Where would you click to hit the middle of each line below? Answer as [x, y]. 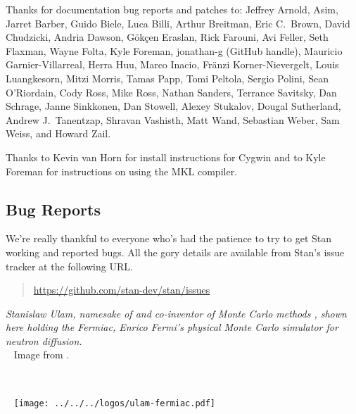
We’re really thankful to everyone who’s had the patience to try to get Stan [169, 238]
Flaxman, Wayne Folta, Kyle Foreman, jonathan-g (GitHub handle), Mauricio [174, 50]
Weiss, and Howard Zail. [58, 133]
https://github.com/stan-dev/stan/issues [122, 290]
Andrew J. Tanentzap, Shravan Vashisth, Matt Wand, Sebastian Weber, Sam [173, 119]
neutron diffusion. [44, 340]
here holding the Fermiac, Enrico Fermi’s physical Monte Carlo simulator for [172, 327]
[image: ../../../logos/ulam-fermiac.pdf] [115, 403]
